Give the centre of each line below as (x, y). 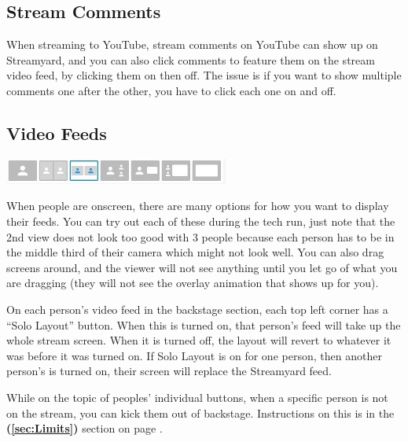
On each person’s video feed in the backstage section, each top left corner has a (197, 309)
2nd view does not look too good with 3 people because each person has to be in (200, 236)
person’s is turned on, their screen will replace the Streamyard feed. (169, 371)
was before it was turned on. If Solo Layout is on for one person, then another (194, 355)
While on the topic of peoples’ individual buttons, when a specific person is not (197, 397)
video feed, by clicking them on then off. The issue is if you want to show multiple (204, 75)
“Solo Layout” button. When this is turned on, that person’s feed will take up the (204, 324)
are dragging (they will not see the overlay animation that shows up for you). (193, 283)
